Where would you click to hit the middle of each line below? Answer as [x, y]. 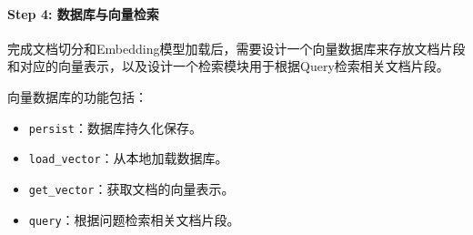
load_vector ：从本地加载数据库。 [128, 158]
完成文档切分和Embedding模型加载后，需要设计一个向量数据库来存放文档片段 [236, 48]
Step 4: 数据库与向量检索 [83, 13]
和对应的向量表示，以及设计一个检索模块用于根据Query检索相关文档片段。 [228, 66]
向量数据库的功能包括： [77, 96]
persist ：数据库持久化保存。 [115, 127]
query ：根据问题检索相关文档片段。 [134, 219]
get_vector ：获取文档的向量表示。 [131, 188]
